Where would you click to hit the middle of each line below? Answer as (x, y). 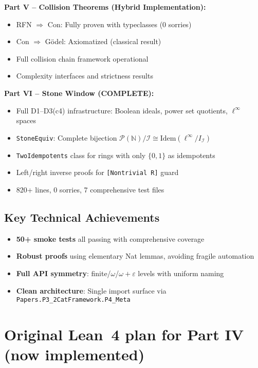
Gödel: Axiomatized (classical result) (103, 41)
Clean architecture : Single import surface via (91, 290)
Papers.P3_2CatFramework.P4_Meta (73, 300)
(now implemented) (75, 354)
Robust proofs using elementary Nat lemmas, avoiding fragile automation (135, 256)
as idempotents (191, 155)
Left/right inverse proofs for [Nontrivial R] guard (97, 172)
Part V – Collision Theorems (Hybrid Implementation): (105, 7)
